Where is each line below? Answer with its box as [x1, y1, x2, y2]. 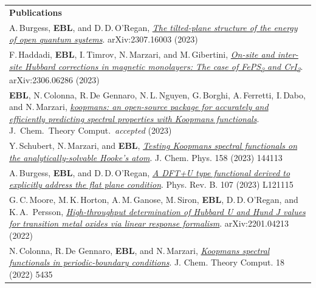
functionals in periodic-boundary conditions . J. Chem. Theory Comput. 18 [9, 256, 284, 269]
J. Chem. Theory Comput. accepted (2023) [9, 124, 172, 137]
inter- [277, 48, 298, 61]
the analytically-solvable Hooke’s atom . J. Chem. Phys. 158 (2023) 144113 [9, 151, 283, 163]
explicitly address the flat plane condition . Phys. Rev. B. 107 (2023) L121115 [9, 178, 294, 191]
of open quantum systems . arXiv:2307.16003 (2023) [9, 33, 198, 46]
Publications [9, 5, 62, 18]
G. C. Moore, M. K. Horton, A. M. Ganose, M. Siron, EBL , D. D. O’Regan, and [9, 193, 298, 206]
